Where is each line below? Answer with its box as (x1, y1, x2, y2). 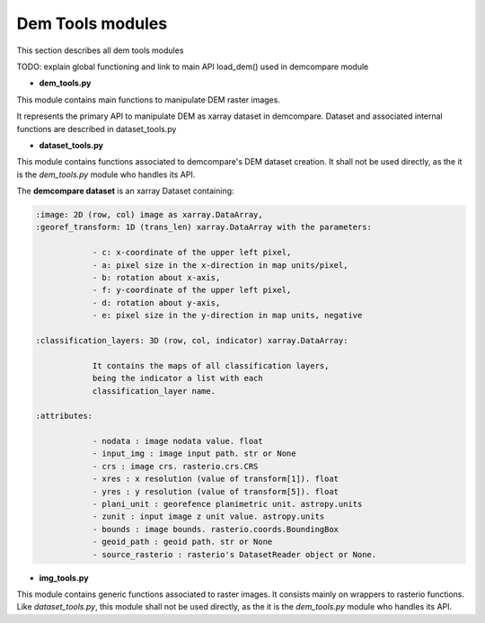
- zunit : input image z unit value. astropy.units (92, 512, 325, 521)
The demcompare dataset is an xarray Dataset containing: (16, 185, 234, 197)
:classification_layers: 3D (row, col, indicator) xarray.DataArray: (35, 335, 348, 345)
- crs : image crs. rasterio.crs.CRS (92, 461, 259, 471)
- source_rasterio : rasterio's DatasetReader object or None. (92, 549, 377, 559)
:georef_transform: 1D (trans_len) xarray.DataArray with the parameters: (35, 222, 373, 233)
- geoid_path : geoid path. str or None (92, 537, 273, 547)
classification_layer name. (92, 386, 216, 396)
